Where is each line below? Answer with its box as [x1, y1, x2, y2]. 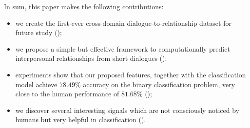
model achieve [15, 79, 58, 89]
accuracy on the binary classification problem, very [83, 79, 235, 89]
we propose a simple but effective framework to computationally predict [15, 43, 230, 54]
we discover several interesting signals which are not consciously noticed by [15, 105, 239, 115]
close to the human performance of [15, 89, 119, 99]
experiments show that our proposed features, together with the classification [15, 69, 246, 79]
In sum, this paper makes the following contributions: [4, 1, 164, 11]
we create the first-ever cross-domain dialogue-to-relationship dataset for [15, 18, 231, 28]
